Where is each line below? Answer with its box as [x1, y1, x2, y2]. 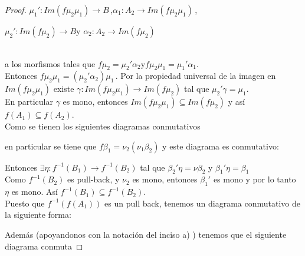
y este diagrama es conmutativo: [162, 139, 279, 152]
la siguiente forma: [5, 208, 71, 221]
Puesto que [5, 197, 45, 209]
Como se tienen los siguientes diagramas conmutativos [5, 119, 201, 132]
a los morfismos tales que [5, 57, 96, 69]
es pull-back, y [67, 173, 120, 185]
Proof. [5, 4, 27, 15]
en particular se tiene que [5, 139, 97, 152]
